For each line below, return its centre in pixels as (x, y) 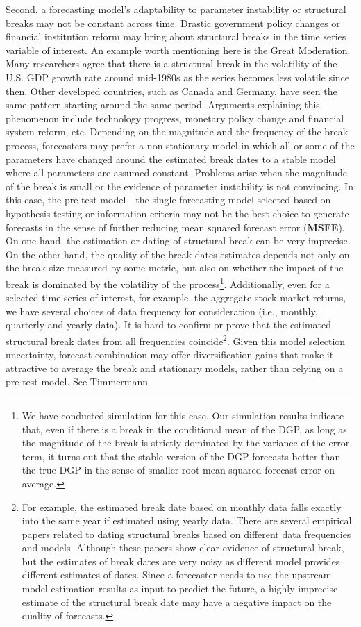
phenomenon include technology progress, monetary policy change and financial (175, 118)
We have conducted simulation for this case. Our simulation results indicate (183, 415)
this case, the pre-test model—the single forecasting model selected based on (168, 200)
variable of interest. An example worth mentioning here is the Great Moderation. (178, 50)
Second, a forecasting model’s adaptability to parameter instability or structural (176, 9)
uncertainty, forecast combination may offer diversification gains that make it (170, 354)
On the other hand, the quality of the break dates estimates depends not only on (178, 254)
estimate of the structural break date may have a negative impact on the (177, 602)
